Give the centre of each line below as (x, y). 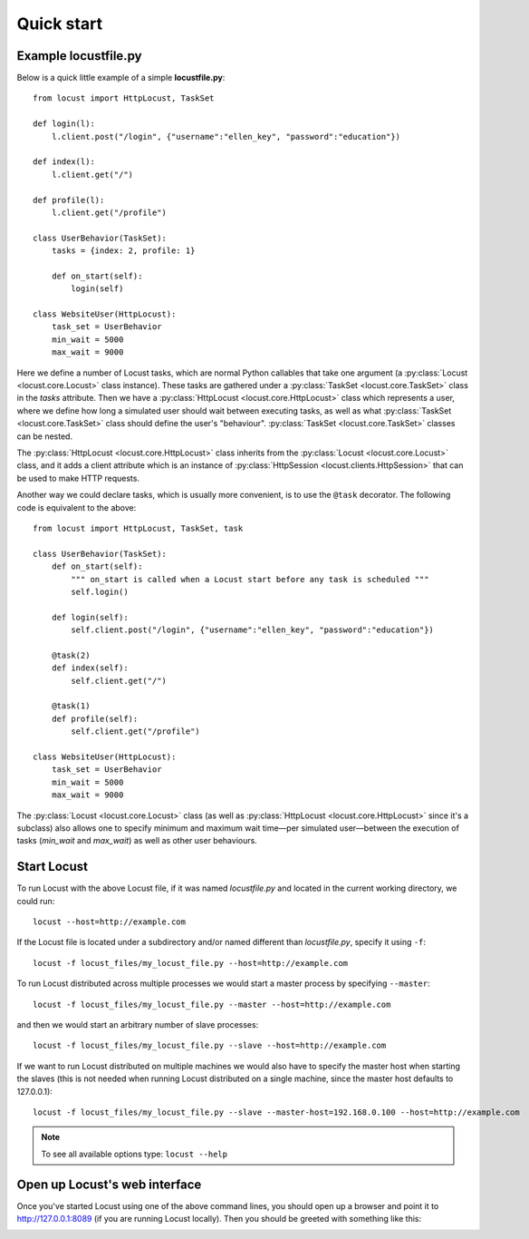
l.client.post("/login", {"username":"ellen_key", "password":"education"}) (226, 137)
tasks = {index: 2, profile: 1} (123, 251)
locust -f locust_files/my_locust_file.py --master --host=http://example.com (212, 1004)
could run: (36, 901)
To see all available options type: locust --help (135, 1154)
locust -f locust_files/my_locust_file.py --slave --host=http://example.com (210, 1046)
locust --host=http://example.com (109, 922)
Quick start (60, 24)
